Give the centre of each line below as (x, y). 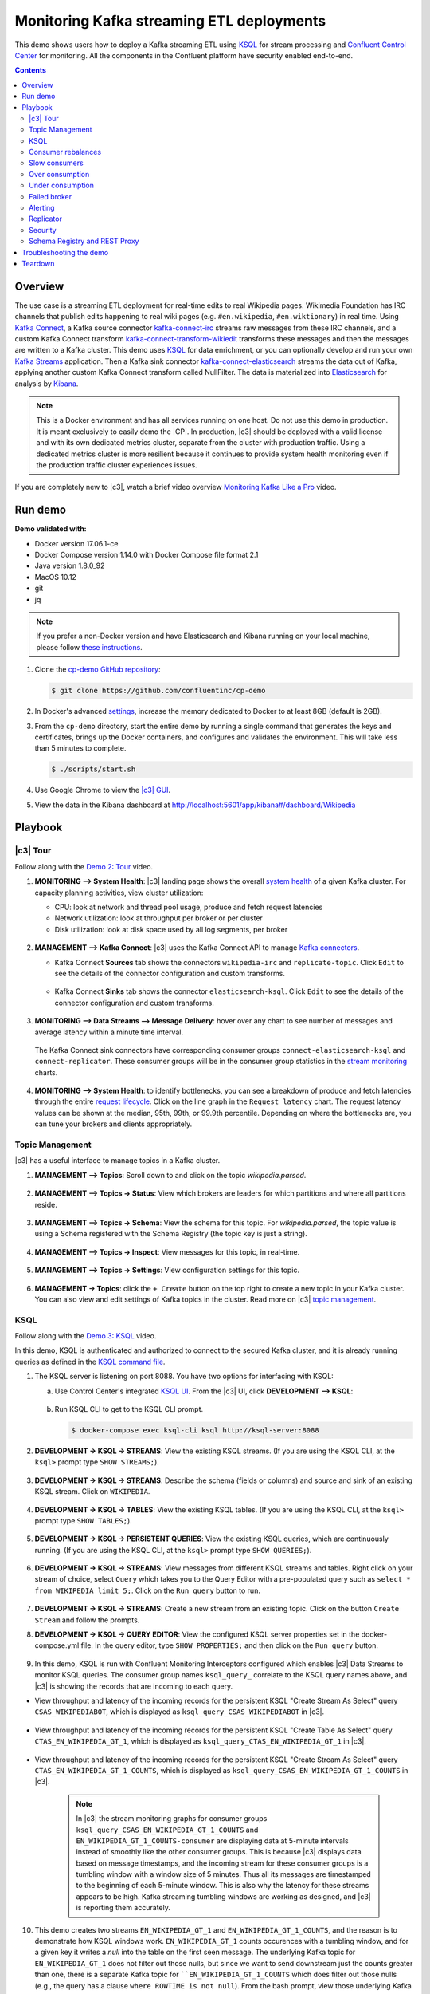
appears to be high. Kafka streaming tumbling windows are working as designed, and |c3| (223, 1896)
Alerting (42, 208)
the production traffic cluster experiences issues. (117, 465)
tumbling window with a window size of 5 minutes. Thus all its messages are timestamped (224, 1874)
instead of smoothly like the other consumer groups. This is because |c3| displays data (219, 1852)
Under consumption (62, 185)
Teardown (38, 263)
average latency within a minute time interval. (109, 1032)
